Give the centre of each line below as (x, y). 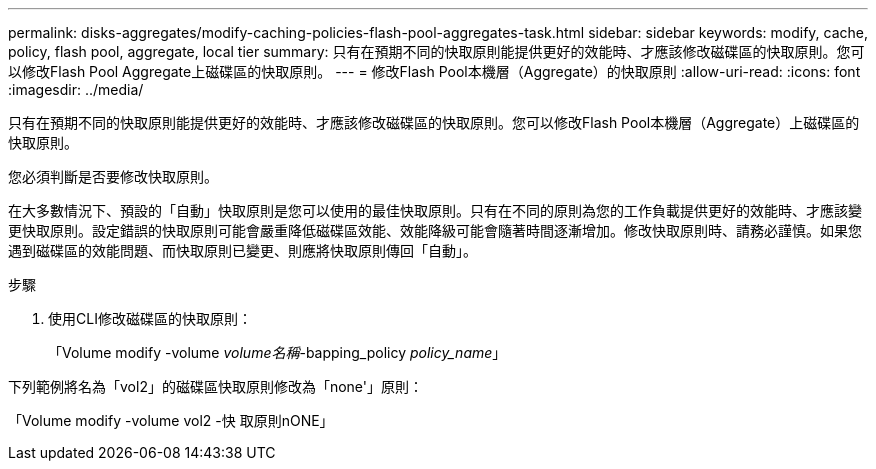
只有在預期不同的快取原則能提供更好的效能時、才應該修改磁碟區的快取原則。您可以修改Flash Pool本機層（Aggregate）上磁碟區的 (434, 122)
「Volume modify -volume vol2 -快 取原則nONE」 (171, 420)
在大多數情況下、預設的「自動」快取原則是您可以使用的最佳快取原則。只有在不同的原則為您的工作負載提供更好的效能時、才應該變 (435, 210)
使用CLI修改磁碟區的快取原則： (150, 318)
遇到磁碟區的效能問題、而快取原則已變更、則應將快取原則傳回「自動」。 (242, 250)
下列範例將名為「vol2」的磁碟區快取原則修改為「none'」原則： (216, 386)
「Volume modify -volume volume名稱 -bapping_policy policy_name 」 (277, 352)
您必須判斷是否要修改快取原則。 (113, 176)
